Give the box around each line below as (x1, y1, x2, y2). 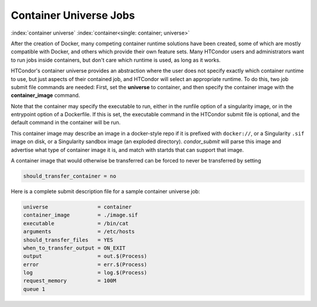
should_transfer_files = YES (23, 237, 114, 243)
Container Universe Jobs (11, 9, 135, 22)
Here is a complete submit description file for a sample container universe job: (11, 188, 200, 195)
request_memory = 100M (23, 278, 117, 284)
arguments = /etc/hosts (23, 228, 135, 235)
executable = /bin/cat (23, 220, 129, 227)
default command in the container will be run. (11, 119, 121, 126)
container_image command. (11, 92, 80, 99)
